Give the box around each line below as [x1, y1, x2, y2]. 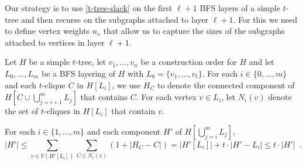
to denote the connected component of [157, 78, 295, 91]
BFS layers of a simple [200, 2, 280, 13]
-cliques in [43, 105, 80, 117]
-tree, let [75, 56, 106, 68]
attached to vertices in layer [5, 36, 105, 48]
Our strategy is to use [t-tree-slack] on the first [5, 2, 173, 13]
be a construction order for [140, 56, 237, 68]
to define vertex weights [5, 25, 90, 37]
